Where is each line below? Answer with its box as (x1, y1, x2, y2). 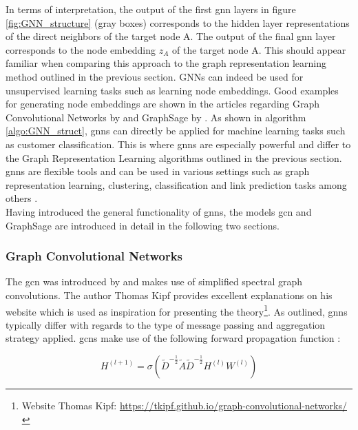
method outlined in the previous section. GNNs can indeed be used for (6, 69, 304, 83)
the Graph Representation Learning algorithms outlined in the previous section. (6, 150, 342, 165)
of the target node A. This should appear (172, 42, 346, 57)
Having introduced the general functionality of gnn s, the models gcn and (6, 204, 312, 218)
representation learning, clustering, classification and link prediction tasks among (6, 177, 347, 192)
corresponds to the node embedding (6, 42, 156, 57)
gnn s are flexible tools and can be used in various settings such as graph (6, 164, 310, 178)
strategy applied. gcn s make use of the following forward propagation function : (6, 331, 341, 345)
